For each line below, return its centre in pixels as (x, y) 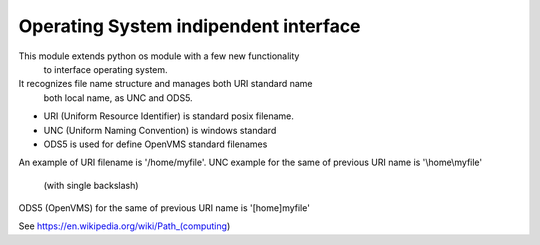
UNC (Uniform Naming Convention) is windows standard (160, 130)
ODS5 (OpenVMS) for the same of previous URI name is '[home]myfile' (164, 208)
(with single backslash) (91, 185)
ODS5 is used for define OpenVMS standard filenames (155, 144)
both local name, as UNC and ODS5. (118, 97)
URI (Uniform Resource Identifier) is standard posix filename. (169, 116)
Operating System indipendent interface (189, 26)
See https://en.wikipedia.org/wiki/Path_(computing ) (124, 226)
